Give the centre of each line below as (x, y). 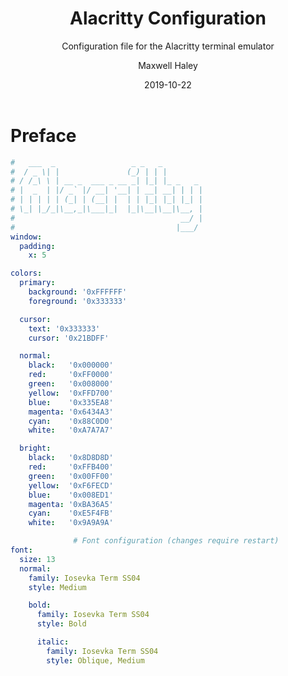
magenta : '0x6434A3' (71, 412)
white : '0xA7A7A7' (71, 430)
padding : (37, 246)
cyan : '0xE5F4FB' (71, 513)
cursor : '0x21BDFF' (69, 338)
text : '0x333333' (64, 328)
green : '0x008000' (71, 384)
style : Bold (61, 624)
